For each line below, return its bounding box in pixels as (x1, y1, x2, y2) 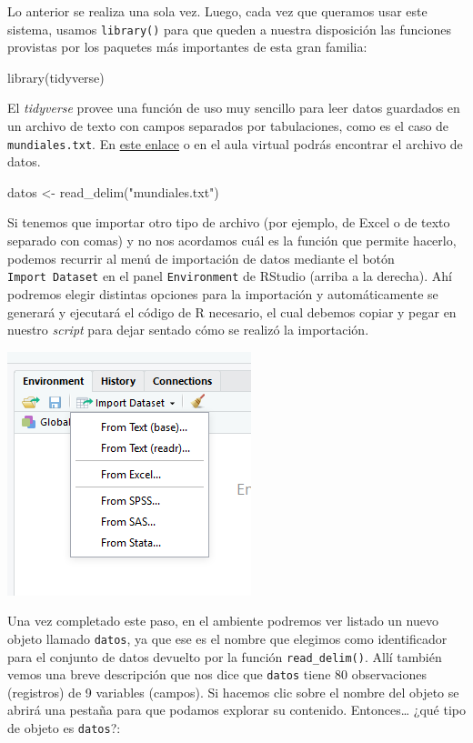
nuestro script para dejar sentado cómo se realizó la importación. (7, 320, 369, 339)
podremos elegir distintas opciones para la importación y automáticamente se (7, 284, 438, 303)
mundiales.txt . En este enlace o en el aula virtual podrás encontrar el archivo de (7, 134, 463, 153)
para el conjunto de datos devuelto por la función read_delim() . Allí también (7, 647, 442, 666)
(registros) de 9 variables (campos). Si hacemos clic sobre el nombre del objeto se (7, 682, 459, 701)
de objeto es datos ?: (7, 718, 121, 738)
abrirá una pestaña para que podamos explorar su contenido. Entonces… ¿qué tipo (7, 700, 467, 719)
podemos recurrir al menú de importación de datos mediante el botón (7, 248, 395, 267)
